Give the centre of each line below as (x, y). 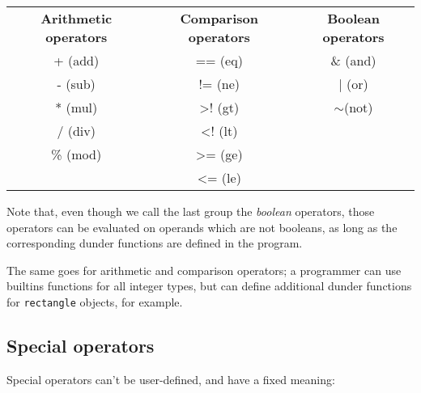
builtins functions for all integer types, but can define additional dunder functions (209, 286)
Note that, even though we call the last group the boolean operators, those (191, 211)
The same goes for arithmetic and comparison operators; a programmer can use (204, 270)
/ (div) (76, 131)
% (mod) (77, 154)
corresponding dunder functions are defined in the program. (155, 243)
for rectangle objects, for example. (95, 301)
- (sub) (76, 84)
